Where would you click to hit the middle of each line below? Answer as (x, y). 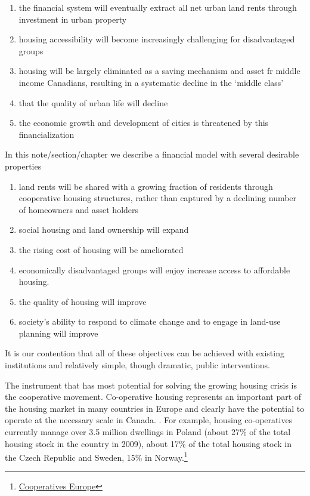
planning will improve (58, 333)
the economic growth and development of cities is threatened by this (144, 123)
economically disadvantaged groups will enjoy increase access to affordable (154, 269)
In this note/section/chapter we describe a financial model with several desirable (152, 154)
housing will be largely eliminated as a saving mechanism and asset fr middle (159, 71)
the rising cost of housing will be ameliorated (101, 249)
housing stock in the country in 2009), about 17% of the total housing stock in (148, 443)
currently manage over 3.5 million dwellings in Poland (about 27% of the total (148, 432)
